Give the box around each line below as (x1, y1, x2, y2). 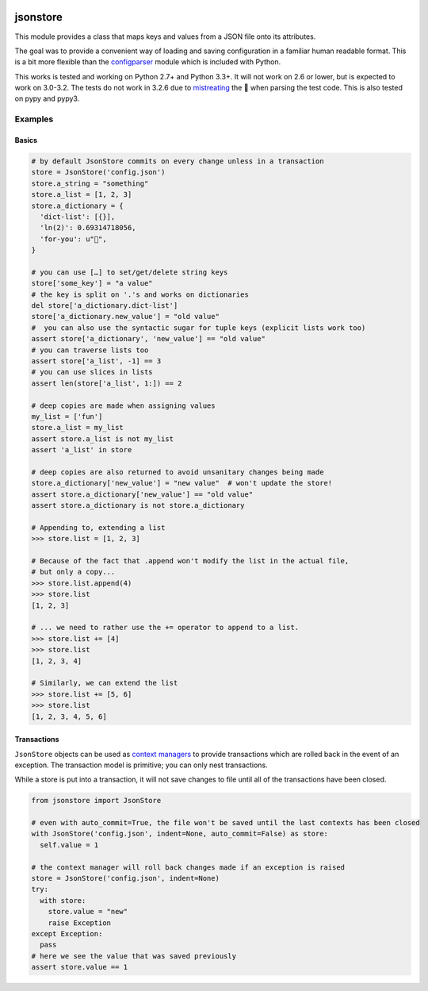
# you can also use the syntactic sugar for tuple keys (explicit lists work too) (31, 323, 366, 332)
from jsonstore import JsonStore (31, 796, 162, 805)
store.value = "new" (48, 907, 128, 916)
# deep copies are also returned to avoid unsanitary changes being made (31, 467, 324, 476)
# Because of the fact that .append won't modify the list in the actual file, (31, 556, 350, 566)
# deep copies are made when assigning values (31, 401, 216, 410)
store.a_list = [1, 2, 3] (31, 190, 132, 199)
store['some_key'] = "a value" (31, 278, 154, 288)
